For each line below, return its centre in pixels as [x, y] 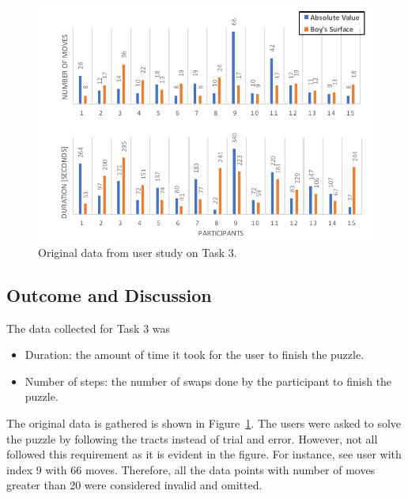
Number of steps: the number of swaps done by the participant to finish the [208, 381]
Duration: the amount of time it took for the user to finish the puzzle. [195, 355]
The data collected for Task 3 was [89, 328]
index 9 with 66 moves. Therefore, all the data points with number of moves [191, 469]
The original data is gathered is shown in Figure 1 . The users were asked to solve [204, 423]
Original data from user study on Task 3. [138, 252]
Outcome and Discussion [109, 294]
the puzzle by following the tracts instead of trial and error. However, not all [192, 438]
